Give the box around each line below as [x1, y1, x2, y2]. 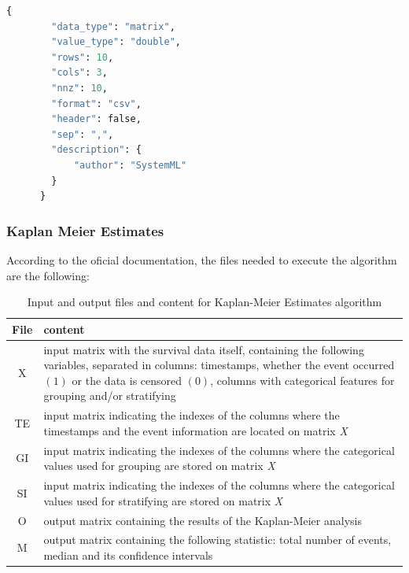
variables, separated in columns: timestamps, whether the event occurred [43, 357, 395, 373]
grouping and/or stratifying [43, 387, 176, 404]
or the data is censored [72, 372, 182, 388]
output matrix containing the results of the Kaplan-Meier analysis [43, 512, 362, 528]
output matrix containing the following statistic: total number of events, [43, 531, 392, 548]
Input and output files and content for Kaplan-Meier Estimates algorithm [27, 294, 382, 310]
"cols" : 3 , [51, 67, 108, 79]
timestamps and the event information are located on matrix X [43, 422, 348, 438]
